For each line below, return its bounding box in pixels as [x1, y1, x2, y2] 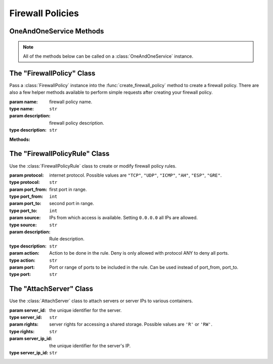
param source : [9, 215, 41, 221]
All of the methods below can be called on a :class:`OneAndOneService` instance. [23, 53, 194, 59]
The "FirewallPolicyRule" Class [9, 149, 110, 158]
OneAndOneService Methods [9, 27, 104, 35]
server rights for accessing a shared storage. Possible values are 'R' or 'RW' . [49, 321, 212, 328]
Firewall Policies [9, 8, 79, 19]
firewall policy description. [49, 119, 104, 126]
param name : [9, 99, 38, 105]
